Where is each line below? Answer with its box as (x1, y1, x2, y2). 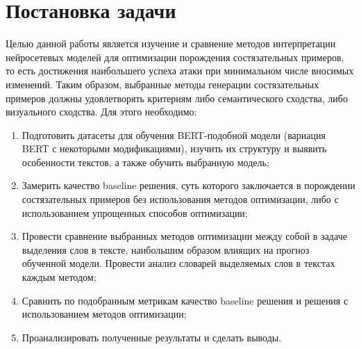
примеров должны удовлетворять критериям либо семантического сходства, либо (6, 90, 348, 105)
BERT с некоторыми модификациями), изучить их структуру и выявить (22, 141, 327, 156)
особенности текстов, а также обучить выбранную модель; (22, 154, 269, 169)
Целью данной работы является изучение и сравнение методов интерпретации (6, 36, 336, 51)
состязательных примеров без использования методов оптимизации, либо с (22, 192, 339, 206)
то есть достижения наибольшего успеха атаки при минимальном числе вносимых (6, 63, 354, 78)
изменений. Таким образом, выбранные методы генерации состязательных (6, 76, 319, 91)
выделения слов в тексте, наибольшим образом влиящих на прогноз (22, 242, 310, 257)
